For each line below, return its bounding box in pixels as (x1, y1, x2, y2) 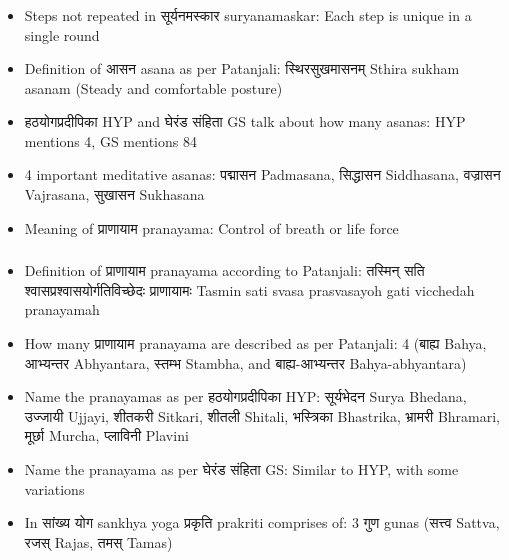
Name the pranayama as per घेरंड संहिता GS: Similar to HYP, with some (24, 458, 459, 479)
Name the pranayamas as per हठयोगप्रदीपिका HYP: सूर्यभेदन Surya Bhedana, (24, 386, 467, 407)
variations (24, 478, 85, 499)
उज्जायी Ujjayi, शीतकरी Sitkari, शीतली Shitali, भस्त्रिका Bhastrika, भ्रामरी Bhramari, (24, 405, 501, 426)
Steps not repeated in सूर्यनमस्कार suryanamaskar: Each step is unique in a (24, 4, 472, 25)
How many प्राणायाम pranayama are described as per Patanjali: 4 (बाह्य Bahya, (24, 332, 487, 353)
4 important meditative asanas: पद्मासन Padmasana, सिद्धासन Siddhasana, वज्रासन (24, 164, 501, 185)
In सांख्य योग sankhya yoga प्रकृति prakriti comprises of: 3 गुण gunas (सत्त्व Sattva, (24, 512, 500, 533)
